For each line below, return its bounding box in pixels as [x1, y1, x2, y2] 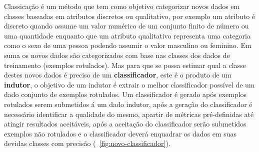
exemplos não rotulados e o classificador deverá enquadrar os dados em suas [4, 128, 237, 138]
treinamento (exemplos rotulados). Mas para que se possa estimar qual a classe [4, 59, 246, 70]
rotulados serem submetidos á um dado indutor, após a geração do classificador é [4, 98, 252, 109]
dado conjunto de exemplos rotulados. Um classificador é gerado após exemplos [4, 89, 247, 99]
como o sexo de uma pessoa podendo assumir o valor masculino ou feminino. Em [4, 40, 251, 50]
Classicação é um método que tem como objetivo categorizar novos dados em [4, 1, 240, 11]
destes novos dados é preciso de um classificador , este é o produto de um [4, 69, 231, 80]
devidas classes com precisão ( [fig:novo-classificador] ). [4, 138, 170, 148]
